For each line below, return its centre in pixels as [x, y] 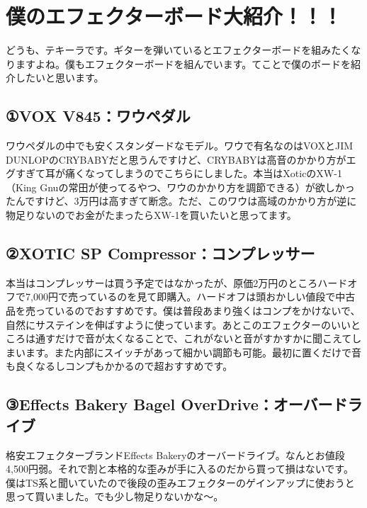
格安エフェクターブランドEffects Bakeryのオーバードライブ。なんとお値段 [175, 455]
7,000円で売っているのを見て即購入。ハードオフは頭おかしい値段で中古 [190, 297]
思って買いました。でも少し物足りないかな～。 [115, 496]
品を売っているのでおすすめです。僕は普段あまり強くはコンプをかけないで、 [183, 311]
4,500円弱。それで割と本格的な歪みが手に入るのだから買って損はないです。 [180, 469]
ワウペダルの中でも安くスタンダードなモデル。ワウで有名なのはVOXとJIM [180, 146]
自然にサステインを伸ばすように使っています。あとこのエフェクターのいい [179, 324]
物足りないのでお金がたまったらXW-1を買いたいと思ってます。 [151, 215]
